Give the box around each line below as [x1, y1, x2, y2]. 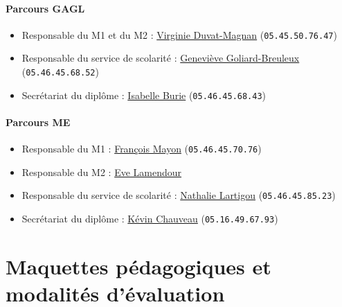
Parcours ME [6, 114, 71, 129]
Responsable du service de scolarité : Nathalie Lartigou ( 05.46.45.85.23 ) [21, 188, 336, 202]
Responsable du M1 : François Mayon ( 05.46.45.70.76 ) [21, 141, 262, 156]
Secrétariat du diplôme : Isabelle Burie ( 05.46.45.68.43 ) [21, 87, 267, 102]
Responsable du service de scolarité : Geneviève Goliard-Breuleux [21, 51, 300, 65]
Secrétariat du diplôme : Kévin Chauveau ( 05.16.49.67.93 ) [21, 211, 278, 226]
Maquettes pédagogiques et [6, 252, 271, 280]
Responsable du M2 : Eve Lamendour [21, 164, 182, 179]
